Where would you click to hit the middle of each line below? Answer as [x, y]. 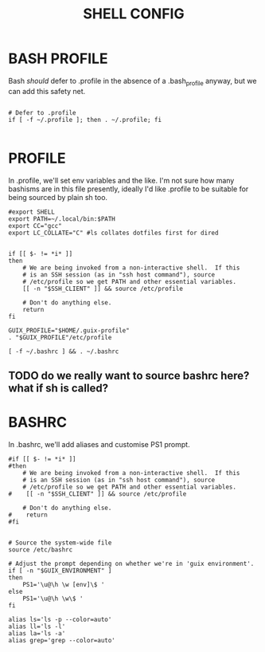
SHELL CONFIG [134, 14]
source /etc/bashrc [41, 550]
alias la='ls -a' [37, 634]
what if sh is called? [58, 389]
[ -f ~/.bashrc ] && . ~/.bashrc [64, 352]
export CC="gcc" [35, 226]
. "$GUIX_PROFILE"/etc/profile [60, 337]
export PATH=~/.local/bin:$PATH [62, 219]
